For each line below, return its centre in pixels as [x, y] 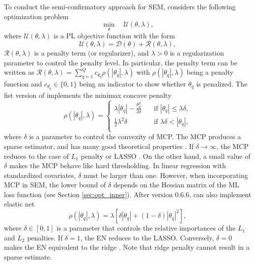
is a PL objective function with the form [114, 36]
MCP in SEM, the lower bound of [55, 185]
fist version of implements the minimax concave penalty [88, 95]
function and [23, 83]
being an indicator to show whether [133, 83]
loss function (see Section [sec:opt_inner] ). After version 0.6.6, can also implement [128, 194]
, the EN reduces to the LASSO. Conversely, [147, 237]
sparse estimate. [28, 256]
